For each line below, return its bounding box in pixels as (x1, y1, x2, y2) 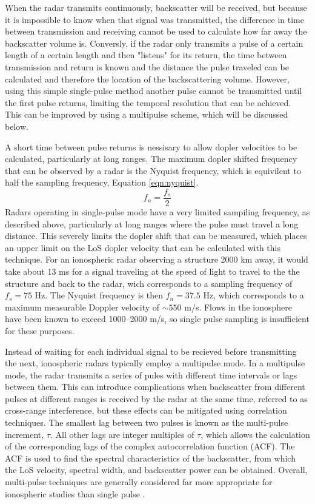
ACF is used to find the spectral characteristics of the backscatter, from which (5, 451, 296, 464)
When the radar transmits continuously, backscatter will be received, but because (5, 1, 307, 13)
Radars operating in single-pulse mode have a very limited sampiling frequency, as (5, 205, 310, 218)
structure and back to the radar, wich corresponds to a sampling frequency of (5, 277, 293, 289)
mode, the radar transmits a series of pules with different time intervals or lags (5, 368, 297, 381)
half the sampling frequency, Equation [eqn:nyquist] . (5, 176, 199, 189)
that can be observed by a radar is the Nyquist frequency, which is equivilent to (5, 164, 301, 176)
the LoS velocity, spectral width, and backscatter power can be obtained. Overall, (5, 463, 308, 476)
